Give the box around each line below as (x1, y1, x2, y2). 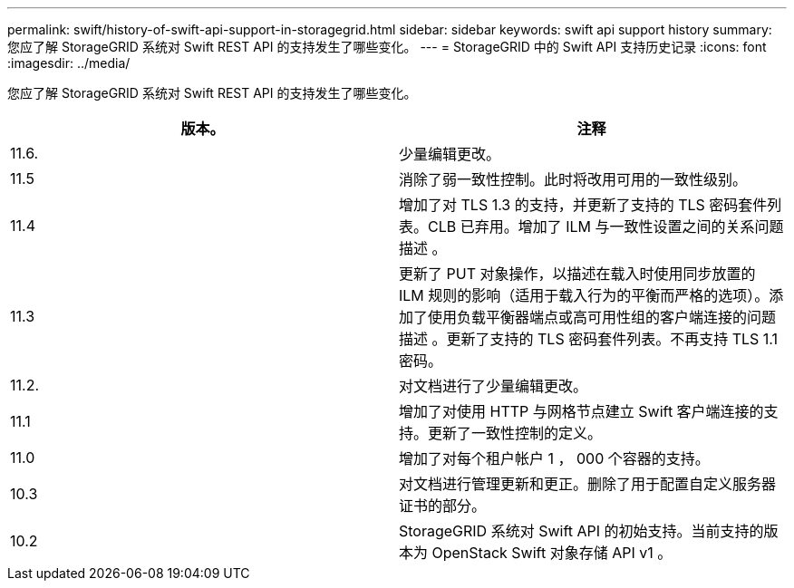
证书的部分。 (399, 496, 487, 515)
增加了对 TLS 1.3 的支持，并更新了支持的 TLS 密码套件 (399, 196, 768, 214)
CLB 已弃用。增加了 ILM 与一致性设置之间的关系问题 (428, 217, 784, 236)
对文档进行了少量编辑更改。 (399, 377, 588, 395)
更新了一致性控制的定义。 (428, 424, 603, 442)
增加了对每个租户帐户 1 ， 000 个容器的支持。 (399, 449, 710, 468)
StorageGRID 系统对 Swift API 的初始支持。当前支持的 (399, 522, 764, 540)
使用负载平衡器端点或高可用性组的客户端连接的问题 (428, 308, 777, 326)
